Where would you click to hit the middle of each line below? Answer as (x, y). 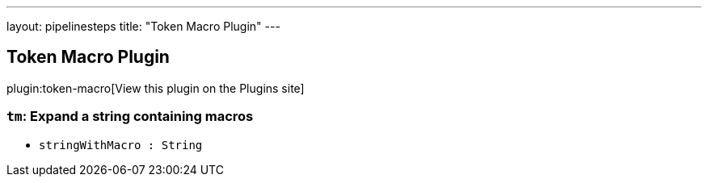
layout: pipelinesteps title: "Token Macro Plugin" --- (143, 26)
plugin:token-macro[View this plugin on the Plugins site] (156, 88)
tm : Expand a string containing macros (130, 116)
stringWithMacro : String (121, 145)
